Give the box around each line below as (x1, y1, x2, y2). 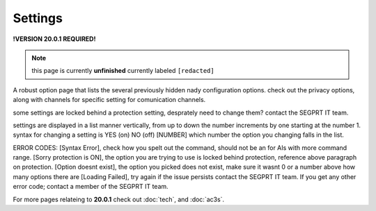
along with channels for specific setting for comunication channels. (13, 96, 206, 104)
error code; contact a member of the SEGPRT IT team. (13, 183, 169, 191)
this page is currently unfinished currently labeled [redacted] (31, 67, 215, 75)
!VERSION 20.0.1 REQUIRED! (13, 35, 96, 43)
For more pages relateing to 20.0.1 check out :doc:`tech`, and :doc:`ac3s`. (13, 195, 225, 203)
